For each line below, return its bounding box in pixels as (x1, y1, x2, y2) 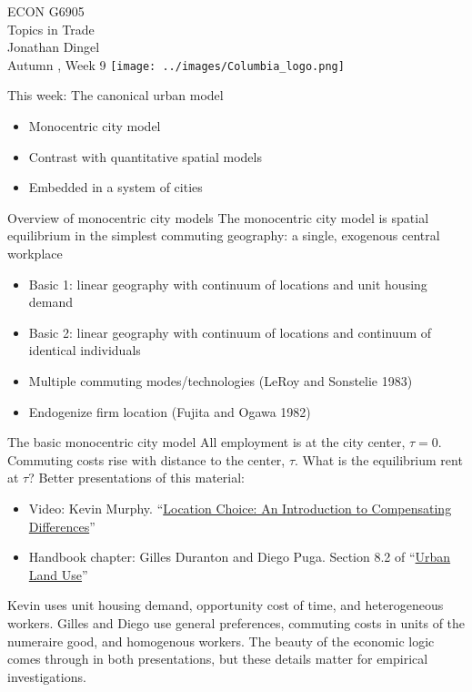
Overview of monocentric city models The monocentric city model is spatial (7, 208, 429, 227)
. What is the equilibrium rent (295, 450, 463, 469)
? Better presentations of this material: (28, 468, 245, 487)
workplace (7, 244, 63, 262)
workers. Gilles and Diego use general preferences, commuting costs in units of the (7, 613, 466, 632)
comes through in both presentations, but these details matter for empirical (7, 649, 428, 668)
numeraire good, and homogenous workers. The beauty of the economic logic (7, 631, 435, 650)
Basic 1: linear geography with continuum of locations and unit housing (28, 274, 427, 293)
